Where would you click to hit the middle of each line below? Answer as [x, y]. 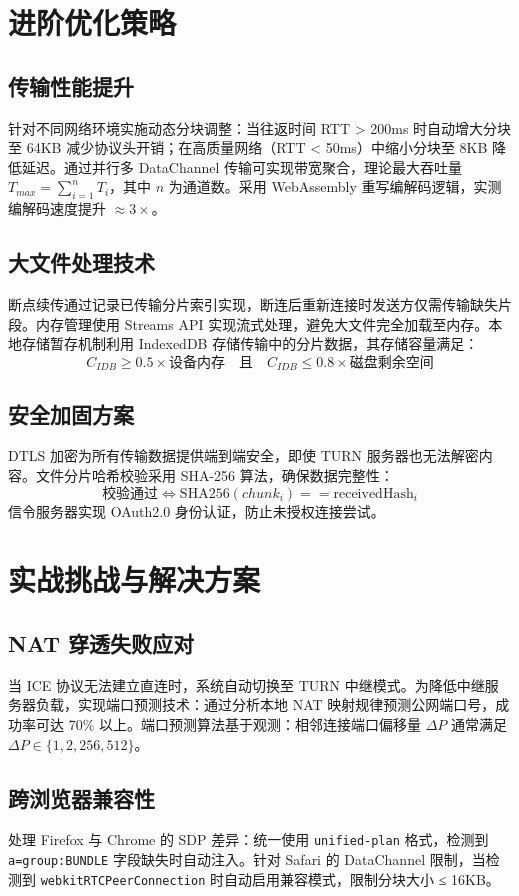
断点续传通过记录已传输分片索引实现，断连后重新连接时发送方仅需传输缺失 [253, 303]
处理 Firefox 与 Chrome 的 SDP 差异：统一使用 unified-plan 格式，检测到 [248, 839]
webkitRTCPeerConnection [123, 880]
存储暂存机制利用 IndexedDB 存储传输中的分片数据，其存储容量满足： [250, 343]
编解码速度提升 [57, 208]
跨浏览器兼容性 [81, 797]
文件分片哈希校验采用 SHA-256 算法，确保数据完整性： [214, 474]
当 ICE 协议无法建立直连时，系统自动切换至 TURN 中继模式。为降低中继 [246, 684]
